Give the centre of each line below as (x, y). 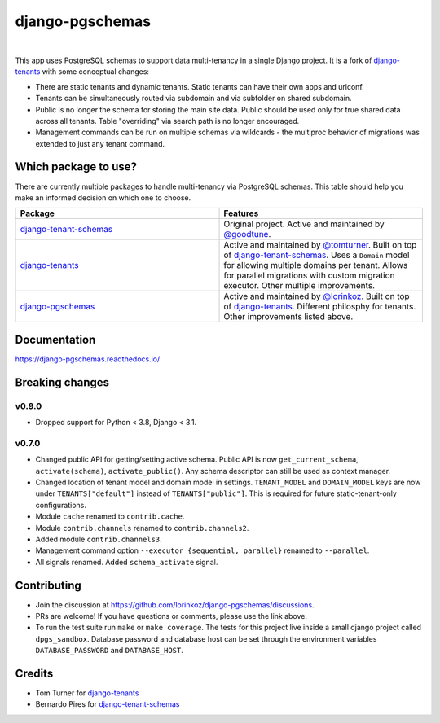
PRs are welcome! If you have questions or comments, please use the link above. (172, 616)
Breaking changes (62, 382)
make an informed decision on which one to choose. (103, 197)
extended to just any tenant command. (100, 143)
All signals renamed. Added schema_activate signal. (127, 562)
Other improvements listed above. (288, 317)
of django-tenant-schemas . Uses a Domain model (317, 255)
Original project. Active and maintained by (304, 224)
